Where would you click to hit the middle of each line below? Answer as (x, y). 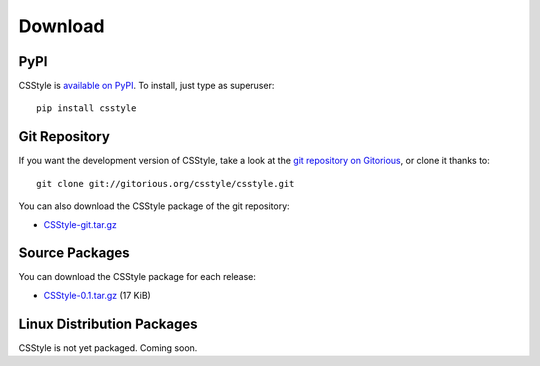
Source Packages (74, 253)
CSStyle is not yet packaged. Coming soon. (108, 347)
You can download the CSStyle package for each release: (137, 277)
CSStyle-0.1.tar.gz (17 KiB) (97, 295)
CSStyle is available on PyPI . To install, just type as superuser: (146, 86)
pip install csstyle (86, 108)
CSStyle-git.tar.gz (80, 224)
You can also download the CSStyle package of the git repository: (154, 206)
